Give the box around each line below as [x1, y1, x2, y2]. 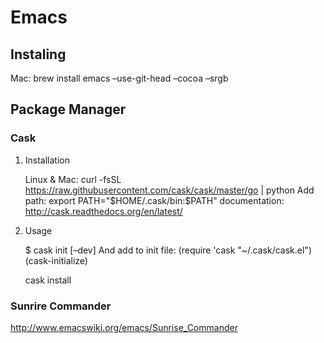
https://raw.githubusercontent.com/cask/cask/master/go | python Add [24, 184, 315, 196]
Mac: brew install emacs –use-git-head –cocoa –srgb [10, 72, 229, 84]
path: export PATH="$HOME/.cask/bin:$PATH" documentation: [24, 194, 285, 206]
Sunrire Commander [10, 299, 112, 313]
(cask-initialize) [24, 254, 88, 266]
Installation [24, 154, 71, 166]
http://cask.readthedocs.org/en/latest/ [24, 205, 183, 217]
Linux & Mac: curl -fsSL [24, 173, 122, 185]
